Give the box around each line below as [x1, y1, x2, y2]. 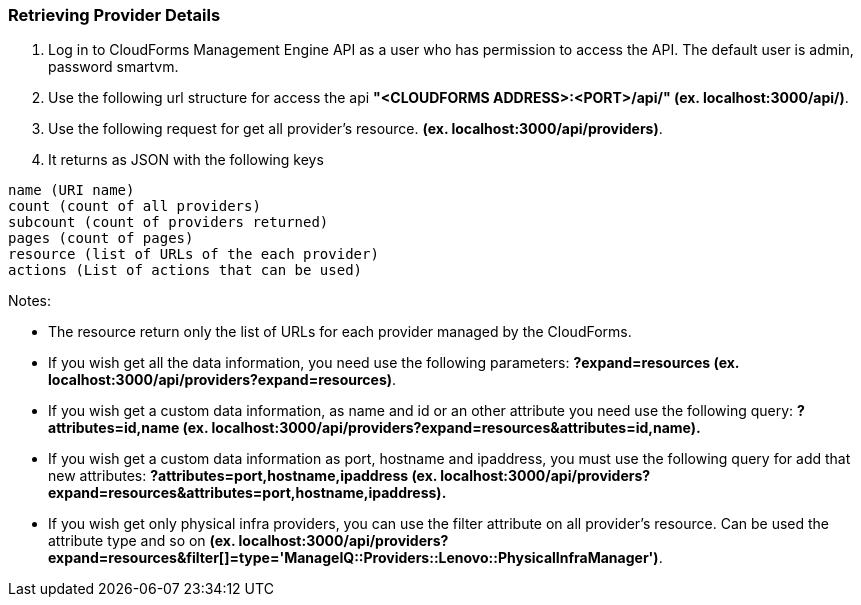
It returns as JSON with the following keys [48, 151, 324, 169]
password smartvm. [48, 58, 179, 76]
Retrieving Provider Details [8, 5, 221, 25]
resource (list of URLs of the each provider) [8, 246, 379, 263]
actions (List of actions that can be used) [8, 262, 363, 279]
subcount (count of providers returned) [8, 214, 329, 231]
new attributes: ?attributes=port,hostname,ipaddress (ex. [48, 467, 438, 485]
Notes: [8, 292, 51, 310]
